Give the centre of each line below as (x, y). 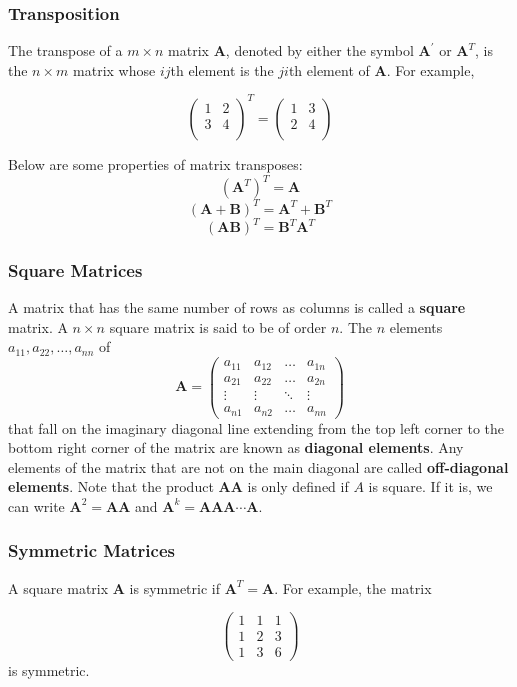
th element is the (222, 69)
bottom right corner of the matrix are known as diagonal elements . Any (236, 447)
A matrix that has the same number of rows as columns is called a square (237, 307)
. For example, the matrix (353, 587)
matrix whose (114, 69)
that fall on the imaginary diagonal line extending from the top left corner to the (256, 427)
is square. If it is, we (430, 486)
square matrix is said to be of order (218, 326)
